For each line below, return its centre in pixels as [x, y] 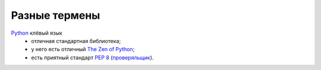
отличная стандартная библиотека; [76, 41]
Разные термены [56, 15]
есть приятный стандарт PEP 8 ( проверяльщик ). [92, 57]
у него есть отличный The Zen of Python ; [83, 49]
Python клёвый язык [37, 33]
